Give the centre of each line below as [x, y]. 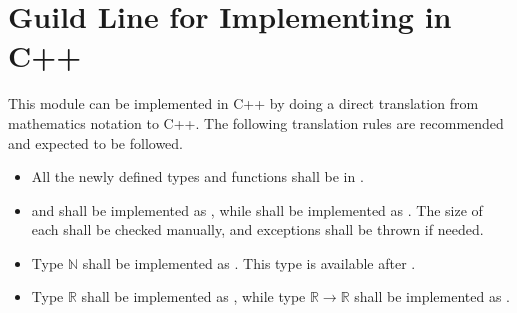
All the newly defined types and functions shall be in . [197, 176]
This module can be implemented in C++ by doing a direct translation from [243, 103]
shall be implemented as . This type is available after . [249, 262]
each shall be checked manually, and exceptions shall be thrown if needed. [257, 229]
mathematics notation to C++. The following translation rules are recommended [256, 122]
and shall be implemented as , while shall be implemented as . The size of [257, 209]
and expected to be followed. [95, 142]
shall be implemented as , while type [193, 296]
